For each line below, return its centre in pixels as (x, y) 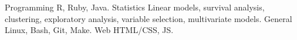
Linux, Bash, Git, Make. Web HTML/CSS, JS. (89, 30)
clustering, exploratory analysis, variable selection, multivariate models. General (148, 18)
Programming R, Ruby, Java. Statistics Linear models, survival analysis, (135, 7)
